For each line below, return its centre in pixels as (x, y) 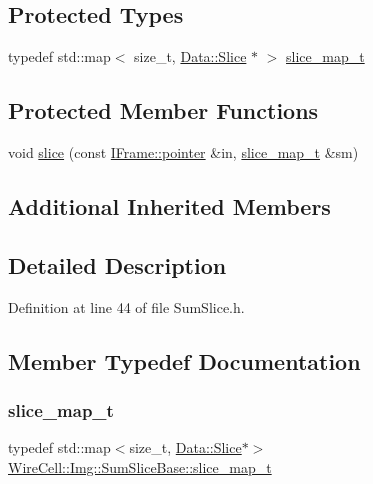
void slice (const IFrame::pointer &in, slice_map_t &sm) (183, 152)
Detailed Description (117, 264)
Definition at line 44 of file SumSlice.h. (126, 306)
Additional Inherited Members (169, 205)
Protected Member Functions (163, 110)
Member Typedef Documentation (184, 360)
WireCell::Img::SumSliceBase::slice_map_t (140, 466)
